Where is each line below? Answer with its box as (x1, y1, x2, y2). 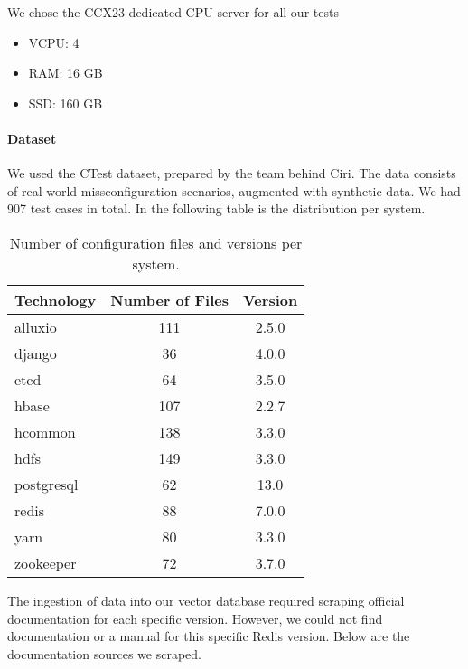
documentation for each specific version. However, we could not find (7, 608, 383, 627)
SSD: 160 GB (28, 93, 103, 112)
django (14, 342, 57, 363)
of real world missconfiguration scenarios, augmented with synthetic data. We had (7, 181, 461, 200)
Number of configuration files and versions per (9, 231, 303, 253)
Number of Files (110, 288, 229, 310)
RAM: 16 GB (28, 63, 103, 82)
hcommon (14, 420, 76, 442)
